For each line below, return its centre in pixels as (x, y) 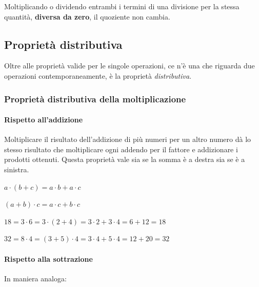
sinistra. (17, 169)
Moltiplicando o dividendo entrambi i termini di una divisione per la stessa (122, 6)
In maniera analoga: (35, 278)
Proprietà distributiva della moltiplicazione (95, 98)
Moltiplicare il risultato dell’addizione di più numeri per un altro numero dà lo (128, 139)
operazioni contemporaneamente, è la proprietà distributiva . (98, 75)
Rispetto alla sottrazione (48, 258)
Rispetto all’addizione (44, 120)
